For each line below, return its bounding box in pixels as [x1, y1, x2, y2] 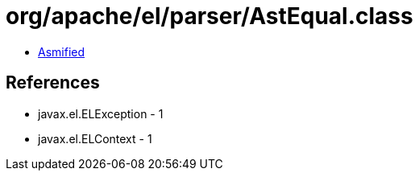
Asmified [38, 44, 85, 59]
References [6, 72, 100, 93]
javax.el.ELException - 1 [38, 106, 164, 121]
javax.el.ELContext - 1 [38, 131, 152, 146]
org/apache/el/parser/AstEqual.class [6, 2, 413, 30]
